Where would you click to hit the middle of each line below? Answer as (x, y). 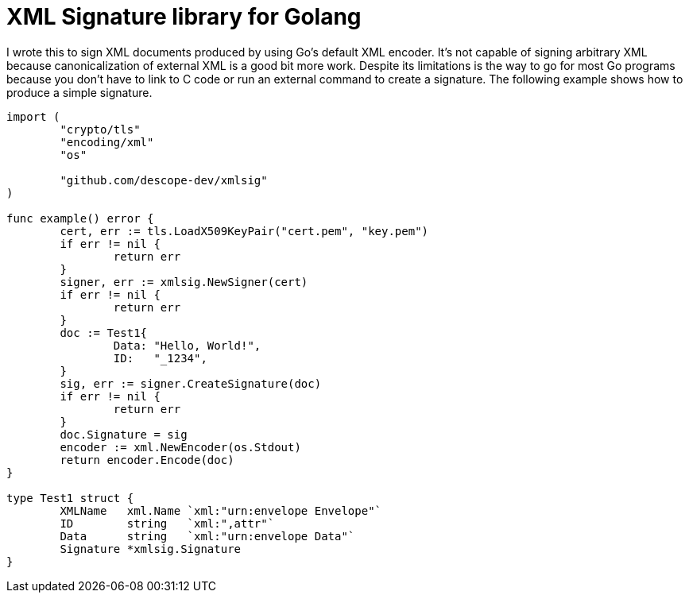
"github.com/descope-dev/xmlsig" (164, 180)
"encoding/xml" (107, 142)
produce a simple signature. (79, 92)
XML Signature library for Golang (184, 17)
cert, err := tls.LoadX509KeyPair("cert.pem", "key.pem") (244, 231)
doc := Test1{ (104, 332)
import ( (33, 116)
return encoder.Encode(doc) (147, 460)
